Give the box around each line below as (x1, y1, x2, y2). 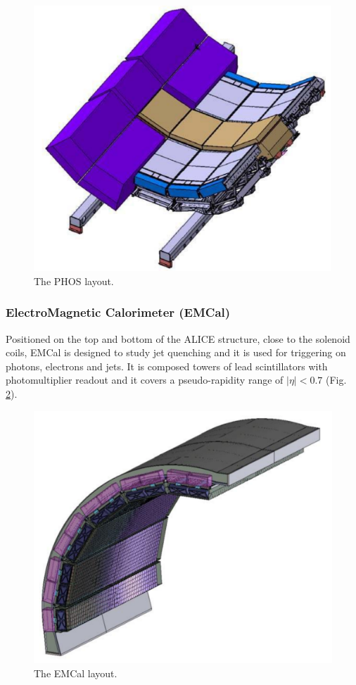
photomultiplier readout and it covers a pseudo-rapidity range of (6, 372, 284, 387)
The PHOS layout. (34, 273, 114, 288)
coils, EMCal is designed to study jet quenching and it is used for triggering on (6, 345, 346, 360)
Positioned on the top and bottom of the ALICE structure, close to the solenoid (6, 331, 350, 346)
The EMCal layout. (34, 665, 117, 680)
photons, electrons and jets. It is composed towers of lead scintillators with (6, 358, 328, 373)
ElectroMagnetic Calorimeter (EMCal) (6, 303, 231, 321)
